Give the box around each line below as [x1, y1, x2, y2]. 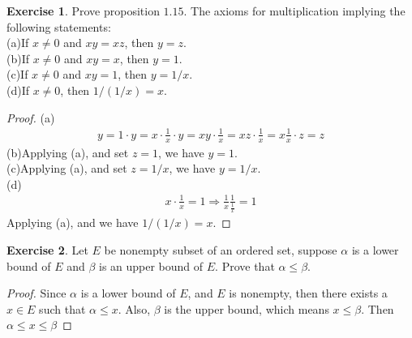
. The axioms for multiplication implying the [183, 2, 406, 19]
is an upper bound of [98, 257, 204, 274]
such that [39, 300, 86, 317]
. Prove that [215, 257, 275, 274]
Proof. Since [6, 285, 67, 302]
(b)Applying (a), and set [6, 143, 129, 160]
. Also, [118, 300, 151, 317]
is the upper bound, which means [164, 300, 329, 317]
